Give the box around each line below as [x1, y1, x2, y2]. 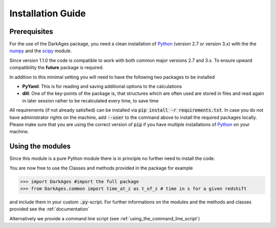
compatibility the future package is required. [9, 65, 104, 71]
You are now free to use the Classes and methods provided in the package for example [9, 164, 193, 171]
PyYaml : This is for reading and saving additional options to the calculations [22, 84, 182, 90]
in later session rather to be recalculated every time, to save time [22, 97, 159, 103]
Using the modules [9, 142, 71, 151]
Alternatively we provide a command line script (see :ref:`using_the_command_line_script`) [9, 215, 200, 221]
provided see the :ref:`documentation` [9, 206, 89, 212]
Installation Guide [9, 8, 86, 19]
